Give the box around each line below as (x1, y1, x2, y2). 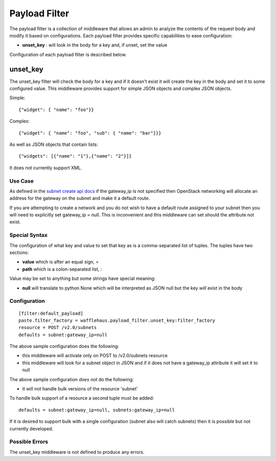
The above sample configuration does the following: (9, 343, 120, 349)
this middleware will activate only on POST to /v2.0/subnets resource (22, 353, 168, 359)
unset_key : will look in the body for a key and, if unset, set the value (22, 42, 168, 48)
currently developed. (9, 425, 54, 432)
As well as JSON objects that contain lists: (9, 141, 98, 147)
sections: (9, 249, 29, 255)
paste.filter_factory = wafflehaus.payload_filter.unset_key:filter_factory (18, 317, 216, 323)
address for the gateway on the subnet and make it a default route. (9, 195, 150, 202)
